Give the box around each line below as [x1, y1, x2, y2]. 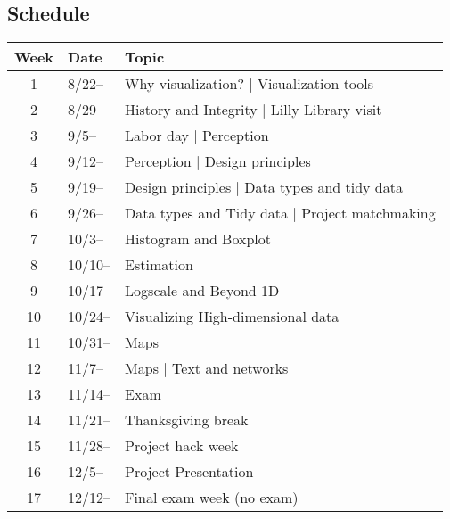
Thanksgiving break [125, 409, 249, 431]
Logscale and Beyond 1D [125, 280, 280, 301]
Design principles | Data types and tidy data [125, 177, 403, 198]
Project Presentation [125, 461, 254, 482]
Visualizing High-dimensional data [125, 306, 340, 327]
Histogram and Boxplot [125, 228, 272, 250]
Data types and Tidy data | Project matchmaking [125, 202, 436, 224]
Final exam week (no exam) [125, 487, 299, 508]
